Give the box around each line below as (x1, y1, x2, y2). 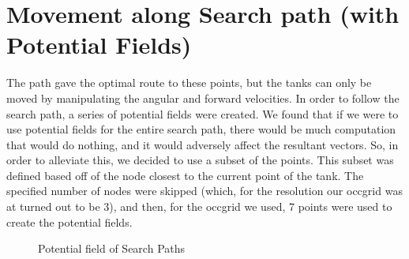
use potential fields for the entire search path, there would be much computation (6, 121, 396, 137)
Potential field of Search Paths (38, 240, 186, 257)
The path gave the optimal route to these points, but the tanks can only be (6, 74, 372, 91)
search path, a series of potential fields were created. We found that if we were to (6, 105, 399, 122)
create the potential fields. (6, 213, 133, 230)
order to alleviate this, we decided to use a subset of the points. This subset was (6, 152, 394, 168)
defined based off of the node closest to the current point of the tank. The (6, 167, 364, 183)
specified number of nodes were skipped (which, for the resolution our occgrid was (6, 182, 403, 199)
